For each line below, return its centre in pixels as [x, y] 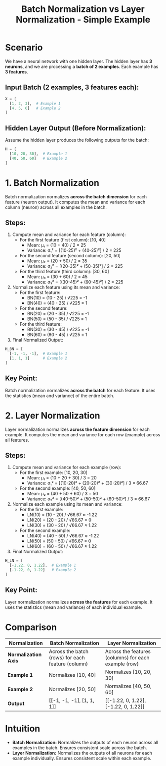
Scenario [24, 48]
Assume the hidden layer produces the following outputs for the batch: [77, 140]
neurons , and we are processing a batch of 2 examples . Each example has [82, 66]
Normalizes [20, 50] [72, 689]
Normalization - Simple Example [83, 20]
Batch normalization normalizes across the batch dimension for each [76, 196]
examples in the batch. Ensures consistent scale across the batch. [80, 748]
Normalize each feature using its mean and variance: [66, 287]
